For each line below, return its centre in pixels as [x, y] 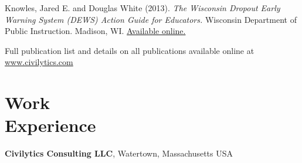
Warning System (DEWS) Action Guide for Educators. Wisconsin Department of [151, 19]
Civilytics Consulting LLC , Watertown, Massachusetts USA [119, 153]
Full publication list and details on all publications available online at [130, 50]
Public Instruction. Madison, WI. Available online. [95, 31]
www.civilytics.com [39, 62]
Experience [50, 125]
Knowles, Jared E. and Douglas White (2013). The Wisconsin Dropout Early [142, 8]
